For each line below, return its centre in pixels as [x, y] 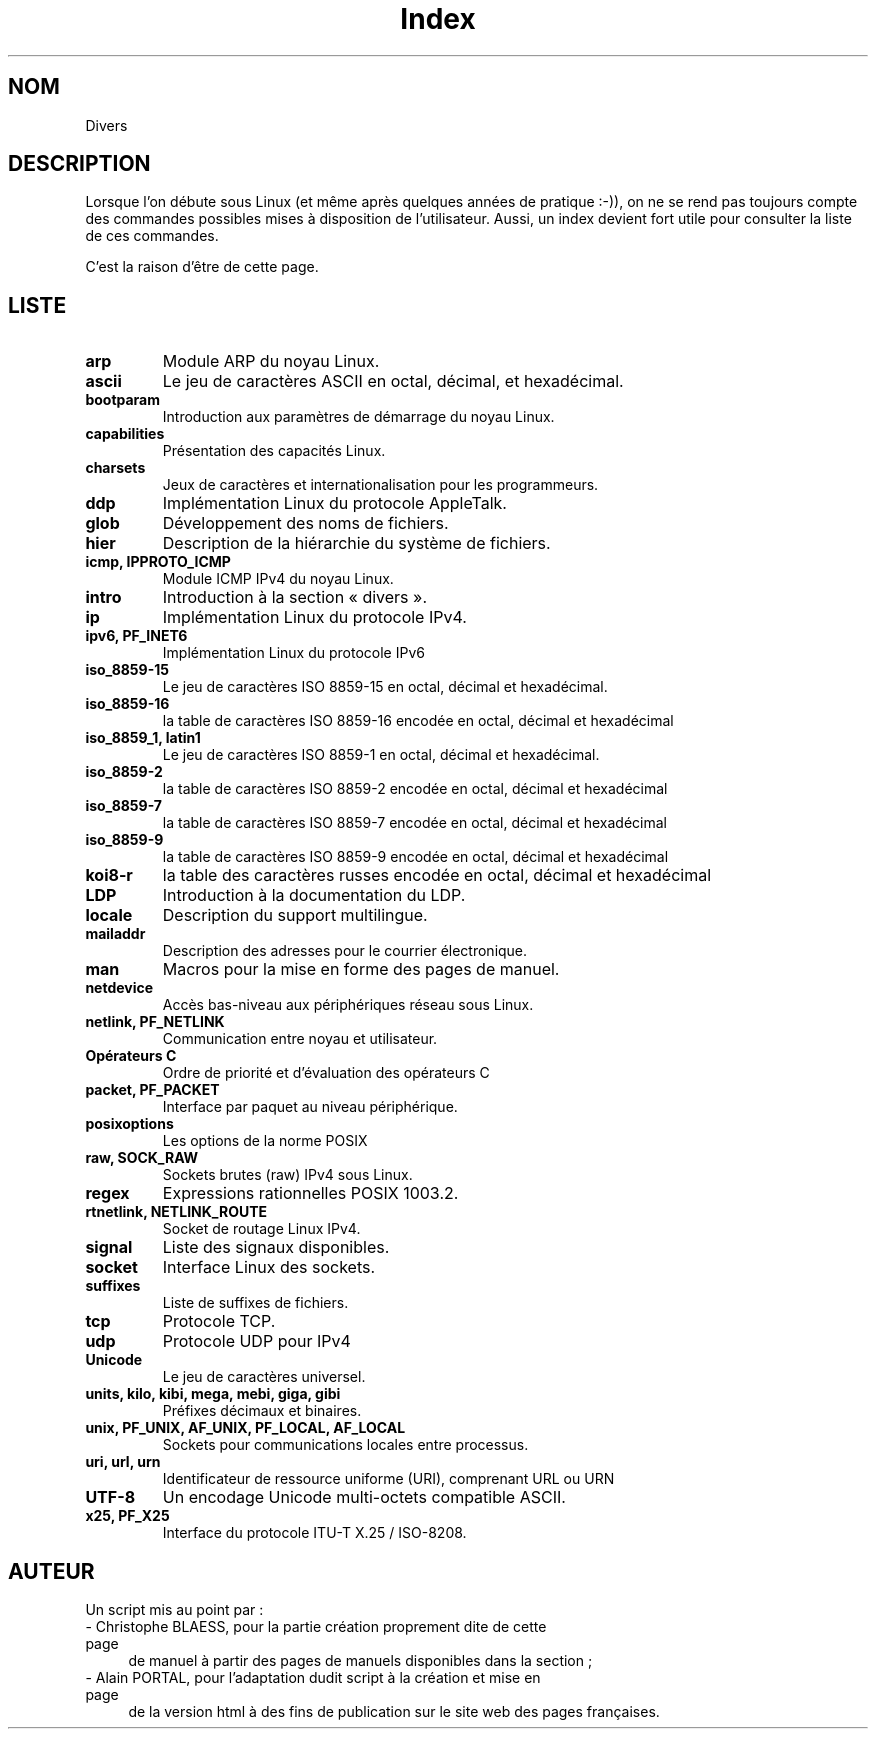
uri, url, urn [123, 1462]
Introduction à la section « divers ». [294, 597]
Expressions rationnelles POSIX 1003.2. [310, 1193]
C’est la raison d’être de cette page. [202, 267]
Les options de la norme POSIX [265, 1141]
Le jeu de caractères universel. [264, 1377]
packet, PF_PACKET [152, 1090]
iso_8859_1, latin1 [143, 738]
